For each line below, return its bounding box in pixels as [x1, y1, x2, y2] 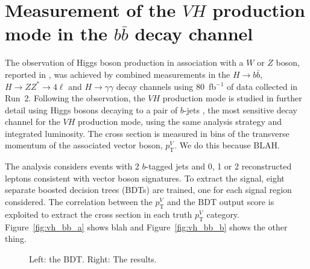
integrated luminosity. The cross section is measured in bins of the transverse [5, 127, 289, 139]
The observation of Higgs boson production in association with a [5, 56, 244, 69]
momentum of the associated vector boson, [5, 139, 163, 151]
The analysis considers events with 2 [5, 160, 139, 172]
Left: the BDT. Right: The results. [29, 252, 157, 265]
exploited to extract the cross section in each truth [5, 207, 192, 220]
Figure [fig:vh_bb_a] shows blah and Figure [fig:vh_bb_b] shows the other [5, 220, 288, 233]
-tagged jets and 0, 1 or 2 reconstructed [145, 160, 292, 172]
